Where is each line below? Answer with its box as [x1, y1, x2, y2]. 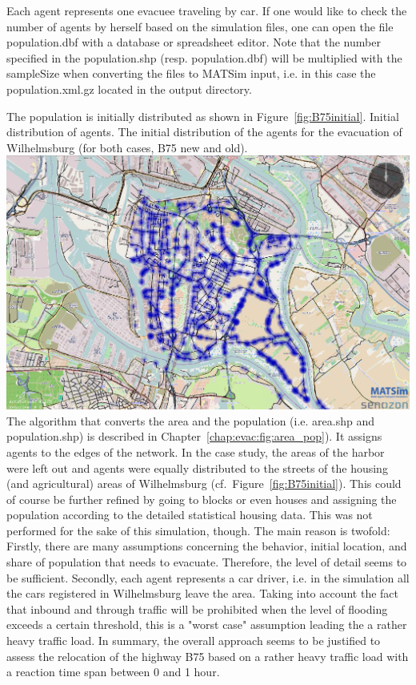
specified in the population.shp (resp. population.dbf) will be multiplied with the [6, 49, 402, 66]
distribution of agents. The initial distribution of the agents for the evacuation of [6, 123, 402, 140]
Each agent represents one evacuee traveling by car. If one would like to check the [6, 2, 407, 18]
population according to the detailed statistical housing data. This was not [6, 506, 373, 523]
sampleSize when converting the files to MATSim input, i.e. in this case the [6, 65, 376, 82]
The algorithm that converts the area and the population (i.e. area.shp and [6, 412, 375, 429]
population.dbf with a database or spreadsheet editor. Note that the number [6, 34, 381, 50]
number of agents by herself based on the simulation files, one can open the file [6, 18, 394, 34]
